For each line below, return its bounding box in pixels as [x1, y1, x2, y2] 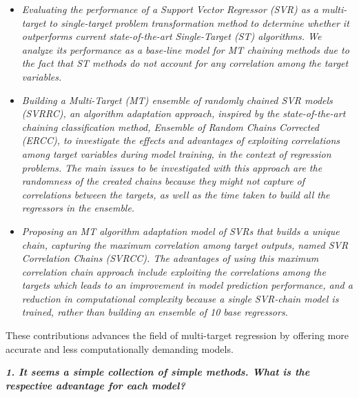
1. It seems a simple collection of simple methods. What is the [6, 365, 310, 379]
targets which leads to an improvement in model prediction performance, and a [21, 278, 353, 292]
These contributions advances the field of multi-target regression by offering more [6, 328, 349, 343]
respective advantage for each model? [6, 378, 185, 392]
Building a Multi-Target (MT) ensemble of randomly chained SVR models [21, 92, 333, 107]
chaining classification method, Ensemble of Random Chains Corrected [21, 119, 319, 134]
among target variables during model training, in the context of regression [21, 146, 331, 161]
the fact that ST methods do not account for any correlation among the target [21, 56, 349, 70]
